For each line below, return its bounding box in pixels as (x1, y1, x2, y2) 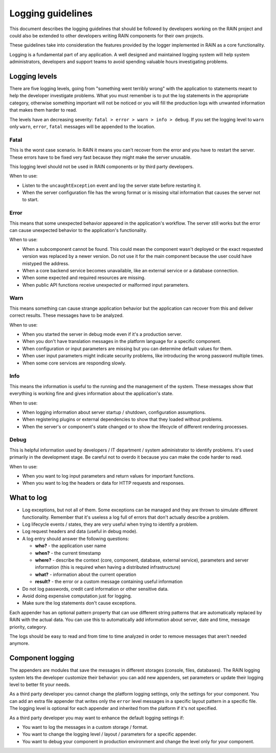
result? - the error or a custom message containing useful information (35, 578, 183, 585)
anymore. (9, 640, 30, 647)
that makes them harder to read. (9, 107, 78, 113)
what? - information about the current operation (35, 571, 136, 577)
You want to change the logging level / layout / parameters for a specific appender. (22, 731, 197, 737)
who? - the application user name (35, 543, 107, 549)
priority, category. (9, 623, 47, 630)
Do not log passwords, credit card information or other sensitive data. (22, 586, 169, 592)
